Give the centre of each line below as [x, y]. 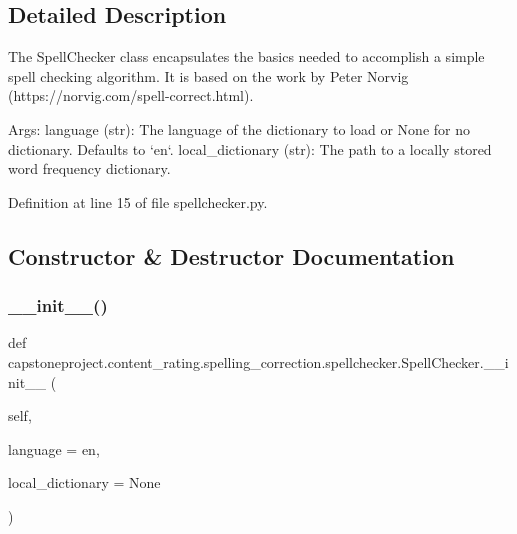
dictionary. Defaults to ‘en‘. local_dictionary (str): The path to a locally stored [250, 148]
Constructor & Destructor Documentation [231, 255]
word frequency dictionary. [89, 168]
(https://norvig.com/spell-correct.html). [131, 95]
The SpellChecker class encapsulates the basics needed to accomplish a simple [246, 56]
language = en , [54, 448]
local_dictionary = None [84, 482]
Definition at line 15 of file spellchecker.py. [138, 201]
